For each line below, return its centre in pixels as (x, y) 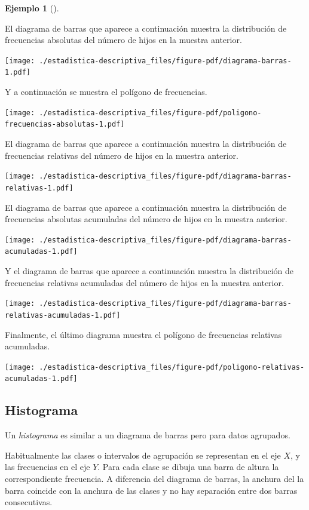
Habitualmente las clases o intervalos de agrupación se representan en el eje (143, 455)
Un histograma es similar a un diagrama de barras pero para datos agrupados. (148, 435)
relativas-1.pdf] (39, 188)
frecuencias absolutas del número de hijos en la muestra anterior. (123, 40)
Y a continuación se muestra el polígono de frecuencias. (106, 92)
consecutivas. (29, 502)
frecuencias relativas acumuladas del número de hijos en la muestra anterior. (144, 282)
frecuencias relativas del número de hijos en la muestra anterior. (122, 155)
